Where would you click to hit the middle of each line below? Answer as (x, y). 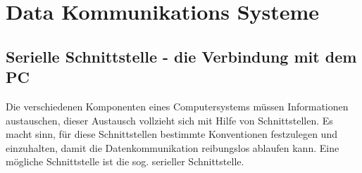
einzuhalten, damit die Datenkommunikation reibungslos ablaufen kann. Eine (173, 147)
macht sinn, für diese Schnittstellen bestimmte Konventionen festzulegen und (171, 134)
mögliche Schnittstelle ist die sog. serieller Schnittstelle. (125, 161)
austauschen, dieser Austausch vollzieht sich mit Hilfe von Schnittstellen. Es (169, 120)
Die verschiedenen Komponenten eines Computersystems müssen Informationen (177, 106)
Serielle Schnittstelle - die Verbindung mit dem (181, 56)
